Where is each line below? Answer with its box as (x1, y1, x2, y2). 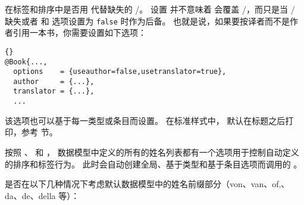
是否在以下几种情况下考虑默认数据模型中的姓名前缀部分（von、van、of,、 (5, 178, 290, 190)
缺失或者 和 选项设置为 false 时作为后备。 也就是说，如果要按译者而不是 (5, 14, 290, 27)
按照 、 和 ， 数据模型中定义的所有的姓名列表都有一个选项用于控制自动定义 (5, 145, 299, 158)
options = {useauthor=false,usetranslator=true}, (13, 67, 227, 76)
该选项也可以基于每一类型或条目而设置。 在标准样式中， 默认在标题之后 (5, 114, 286, 126)
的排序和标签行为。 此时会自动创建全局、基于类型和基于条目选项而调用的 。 (5, 157, 302, 170)
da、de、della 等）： (5, 189, 80, 201)
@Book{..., (5, 57, 48, 66)
